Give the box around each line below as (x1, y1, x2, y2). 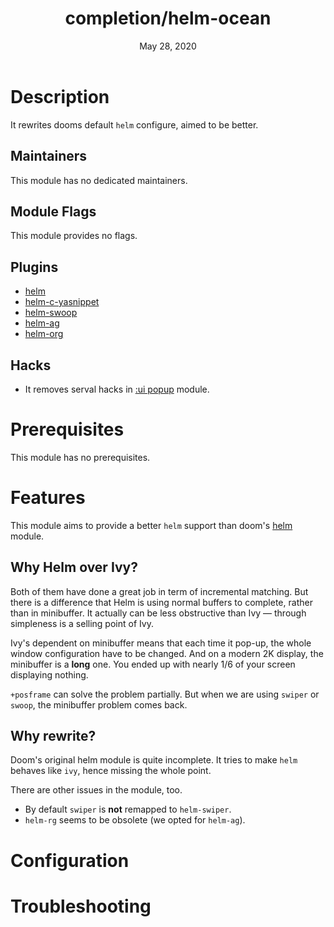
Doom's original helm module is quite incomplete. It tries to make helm (10, 754, 298, 766)
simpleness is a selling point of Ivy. (10, 617, 154, 629)
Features (10, 487, 86, 509)
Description (10, 85, 110, 108)
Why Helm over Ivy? (10, 559, 138, 576)
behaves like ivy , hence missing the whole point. (10, 765, 212, 777)
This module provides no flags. (10, 230, 138, 242)
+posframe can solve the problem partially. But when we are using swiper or (10, 688, 320, 700)
